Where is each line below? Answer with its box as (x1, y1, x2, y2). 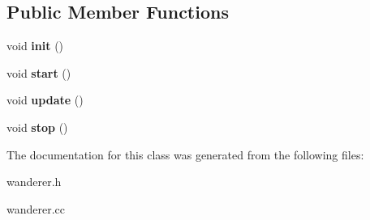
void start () (6, 64, 71, 81)
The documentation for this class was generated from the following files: (6, 146, 364, 163)
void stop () (6, 118, 68, 135)
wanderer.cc (6, 200, 66, 217)
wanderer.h (6, 173, 62, 190)
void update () (6, 91, 84, 108)
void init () (6, 37, 64, 54)
